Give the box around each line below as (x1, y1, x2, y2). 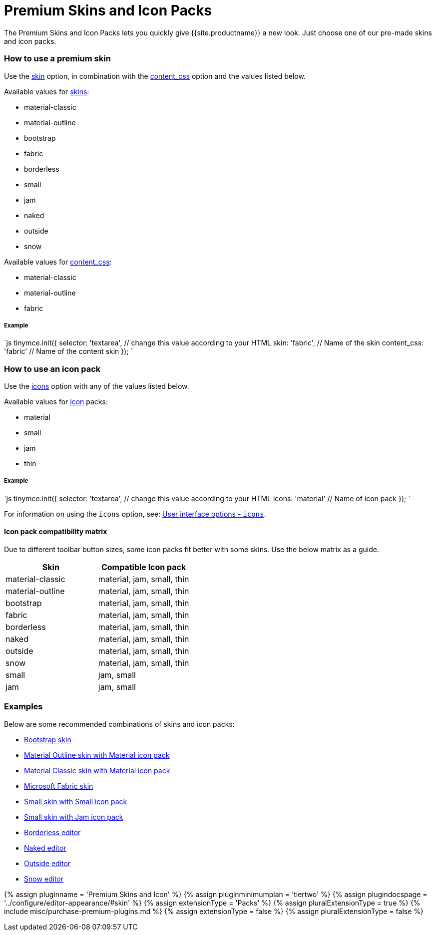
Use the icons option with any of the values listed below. (4, 382, 189, 391)
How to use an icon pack (4, 363, 101, 374)
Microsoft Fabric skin (24, 781, 93, 790)
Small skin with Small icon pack (24, 797, 127, 806)
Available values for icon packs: (4, 397, 108, 406)
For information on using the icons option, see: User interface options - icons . (4, 509, 266, 518)
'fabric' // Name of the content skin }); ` (4, 347, 133, 356)
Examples (4, 701, 43, 712)
